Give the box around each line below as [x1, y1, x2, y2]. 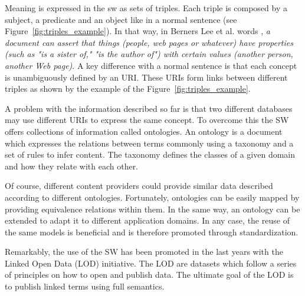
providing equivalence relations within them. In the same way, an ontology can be [5, 202, 300, 215]
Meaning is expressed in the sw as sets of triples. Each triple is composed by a [5, 2, 287, 14]
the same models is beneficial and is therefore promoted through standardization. [5, 225, 299, 238]
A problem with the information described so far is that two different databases [5, 102, 293, 114]
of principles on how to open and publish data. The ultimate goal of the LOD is [5, 268, 294, 281]
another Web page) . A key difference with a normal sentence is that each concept [5, 59, 297, 71]
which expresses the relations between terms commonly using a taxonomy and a [5, 137, 294, 149]
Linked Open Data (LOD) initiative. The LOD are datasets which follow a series [5, 257, 297, 269]
